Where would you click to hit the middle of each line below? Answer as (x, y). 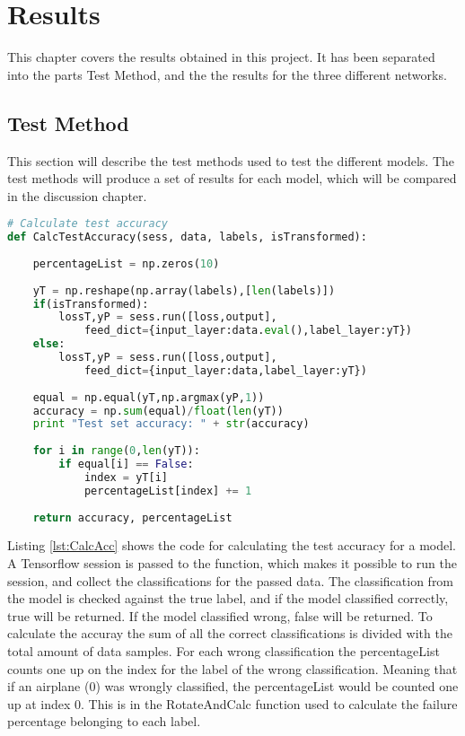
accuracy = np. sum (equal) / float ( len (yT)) (158, 411)
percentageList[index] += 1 (168, 491)
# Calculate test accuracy (88, 224)
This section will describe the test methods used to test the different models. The (231, 160)
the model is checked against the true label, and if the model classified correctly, (228, 598)
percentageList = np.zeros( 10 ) (126, 263)
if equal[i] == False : (126, 464)
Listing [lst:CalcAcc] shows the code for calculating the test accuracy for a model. (232, 545)
